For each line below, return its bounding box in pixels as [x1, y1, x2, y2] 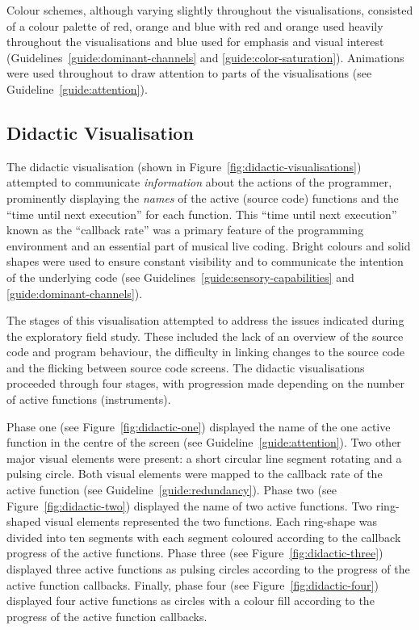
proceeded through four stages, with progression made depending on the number [6, 375, 404, 392]
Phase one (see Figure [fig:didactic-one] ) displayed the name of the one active [6, 418, 391, 435]
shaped [6, 513, 41, 530]
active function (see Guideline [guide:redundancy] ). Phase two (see [6, 481, 337, 498]
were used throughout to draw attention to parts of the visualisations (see [6, 65, 372, 82]
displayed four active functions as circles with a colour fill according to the [6, 592, 375, 609]
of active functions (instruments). [6, 391, 171, 408]
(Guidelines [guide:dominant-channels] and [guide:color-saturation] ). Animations [6, 48, 404, 65]
